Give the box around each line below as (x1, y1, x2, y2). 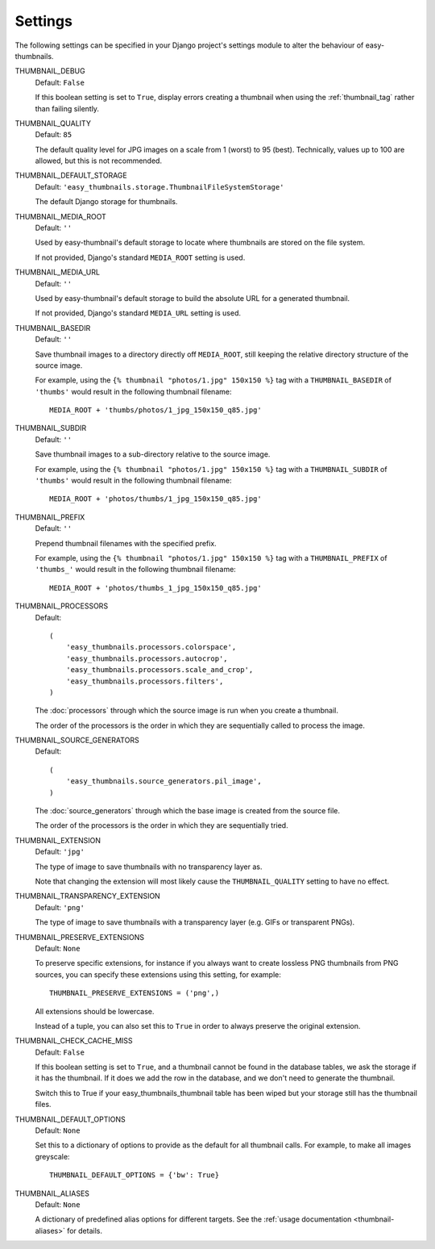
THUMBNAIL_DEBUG (14, 66, 85, 76)
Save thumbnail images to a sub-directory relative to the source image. (35, 449, 271, 459)
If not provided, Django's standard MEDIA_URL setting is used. (35, 308, 242, 318)
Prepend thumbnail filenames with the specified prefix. (35, 538, 217, 548)
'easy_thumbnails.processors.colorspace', (65, 642, 237, 652)
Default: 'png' (35, 902, 85, 912)
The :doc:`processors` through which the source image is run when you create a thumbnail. (35, 706, 338, 716)
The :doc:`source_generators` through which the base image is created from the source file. (35, 806, 340, 816)
